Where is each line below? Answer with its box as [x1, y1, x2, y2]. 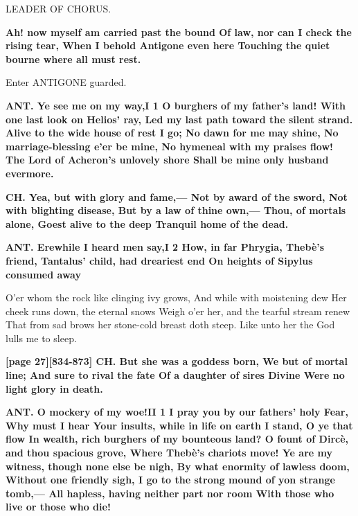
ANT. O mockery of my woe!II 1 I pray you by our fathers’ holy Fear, [6, 404, 348, 419]
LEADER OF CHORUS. [6, 1, 111, 15]
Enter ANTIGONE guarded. [6, 75, 127, 89]
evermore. [6, 166, 54, 180]
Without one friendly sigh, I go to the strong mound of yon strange [6, 472, 335, 487]
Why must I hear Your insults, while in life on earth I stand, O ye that [6, 418, 353, 432]
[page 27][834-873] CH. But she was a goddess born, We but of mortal [6, 354, 348, 368]
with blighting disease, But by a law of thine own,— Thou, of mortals [6, 203, 346, 217]
